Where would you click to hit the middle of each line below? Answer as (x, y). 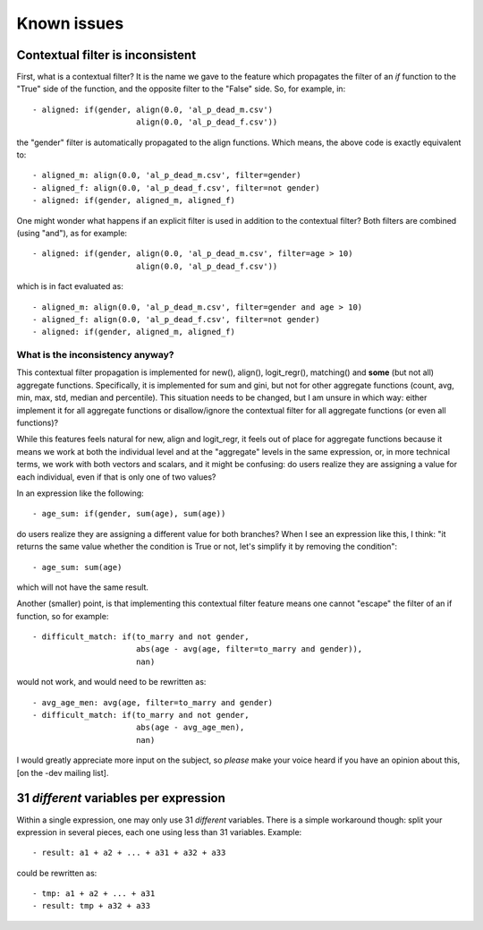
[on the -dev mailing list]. (63, 772)
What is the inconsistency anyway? (95, 355)
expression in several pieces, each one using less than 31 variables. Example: (159, 832)
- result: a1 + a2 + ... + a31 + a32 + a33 (129, 853)
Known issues (70, 23)
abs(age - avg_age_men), (190, 728)
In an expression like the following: (80, 493)
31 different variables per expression (121, 798)
